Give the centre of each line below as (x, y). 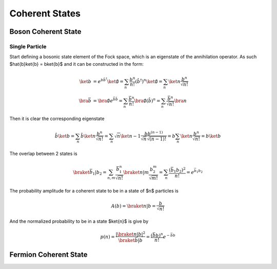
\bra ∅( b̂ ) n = (147, 100)
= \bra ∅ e (103, 101)
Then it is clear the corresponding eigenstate (57, 119)
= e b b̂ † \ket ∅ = (108, 81)
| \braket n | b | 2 (131, 234)
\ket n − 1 (131, 136)
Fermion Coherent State (48, 255)
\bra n (181, 101)
